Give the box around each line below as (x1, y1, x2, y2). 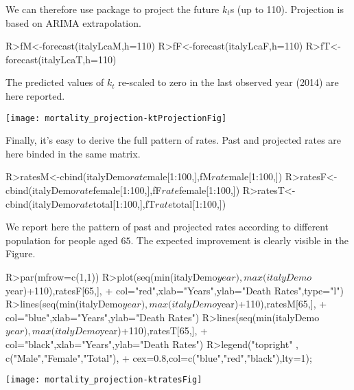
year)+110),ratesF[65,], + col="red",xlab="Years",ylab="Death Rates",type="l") (5, 283, 344, 297)
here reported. (5, 88, 65, 102)
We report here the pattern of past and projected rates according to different (5, 219, 329, 234)
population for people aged (5, 232, 118, 247)
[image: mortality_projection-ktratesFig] (5, 375, 202, 385)
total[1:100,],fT (93, 196, 156, 210)
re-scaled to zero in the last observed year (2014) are (118, 75, 339, 89)
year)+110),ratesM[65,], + (217, 296, 327, 311)
